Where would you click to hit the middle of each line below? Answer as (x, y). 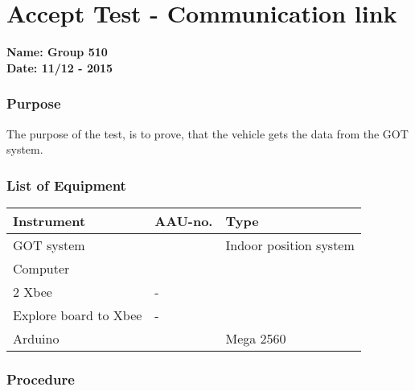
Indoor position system (290, 245)
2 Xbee (33, 291)
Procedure (41, 379)
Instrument (49, 220)
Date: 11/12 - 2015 (60, 67)
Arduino (36, 338)
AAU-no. (184, 220)
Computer (41, 268)
